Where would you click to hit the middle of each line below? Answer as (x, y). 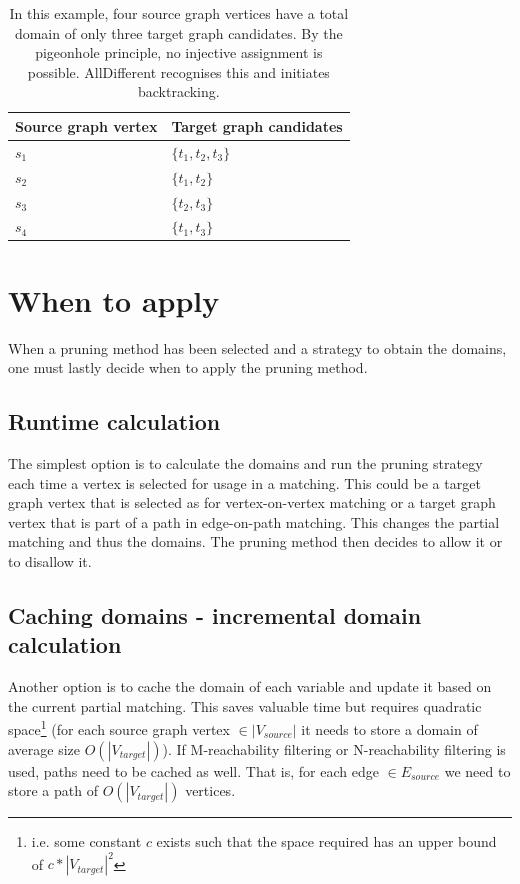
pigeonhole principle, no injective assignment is (179, 52)
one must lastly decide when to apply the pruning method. (188, 367)
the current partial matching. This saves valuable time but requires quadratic (245, 705)
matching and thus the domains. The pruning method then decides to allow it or (255, 541)
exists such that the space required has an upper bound (326, 841)
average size (44, 748)
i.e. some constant (86, 841)
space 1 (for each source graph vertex (119, 727)
